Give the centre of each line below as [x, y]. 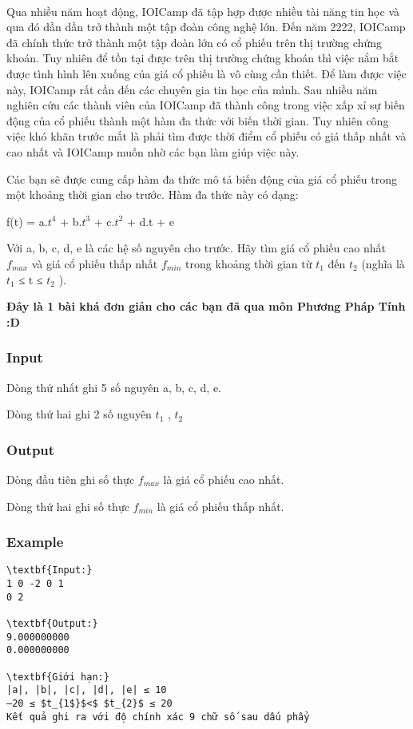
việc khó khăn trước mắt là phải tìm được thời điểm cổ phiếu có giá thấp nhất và [206, 136]
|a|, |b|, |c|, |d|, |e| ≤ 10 [87, 690]
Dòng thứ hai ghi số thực [68, 506]
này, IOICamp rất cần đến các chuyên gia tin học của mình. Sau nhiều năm [192, 89]
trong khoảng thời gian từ [249, 263]
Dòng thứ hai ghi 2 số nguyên [79, 414]
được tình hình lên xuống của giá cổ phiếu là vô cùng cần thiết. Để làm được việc [206, 73]
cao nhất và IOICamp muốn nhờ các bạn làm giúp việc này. [153, 151]
